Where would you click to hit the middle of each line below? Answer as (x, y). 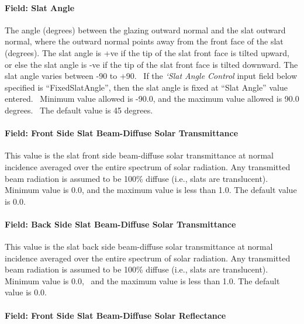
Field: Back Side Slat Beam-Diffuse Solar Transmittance (120, 224)
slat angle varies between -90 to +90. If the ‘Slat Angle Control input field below (151, 76)
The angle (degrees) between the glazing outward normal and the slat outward (145, 30)
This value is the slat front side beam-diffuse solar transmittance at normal (139, 155)
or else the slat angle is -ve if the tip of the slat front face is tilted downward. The (151, 64)
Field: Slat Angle (40, 7)
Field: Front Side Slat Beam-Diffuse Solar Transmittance (122, 133)
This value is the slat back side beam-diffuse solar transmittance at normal (139, 247)
